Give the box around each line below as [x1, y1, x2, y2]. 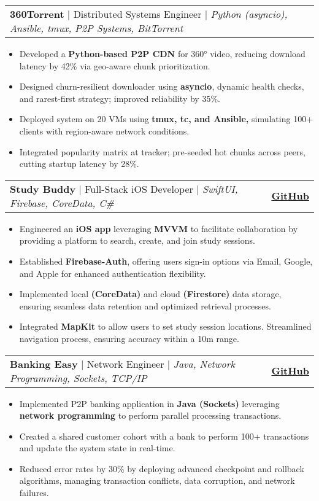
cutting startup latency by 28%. [19, 157, 139, 170]
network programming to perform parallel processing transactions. [19, 409, 282, 422]
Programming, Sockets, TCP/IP [10, 370, 147, 385]
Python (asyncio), [210, 7, 288, 21]
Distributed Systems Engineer [73, 7, 202, 21]
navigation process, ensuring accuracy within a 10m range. [19, 332, 239, 344]
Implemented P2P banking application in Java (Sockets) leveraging [19, 397, 280, 410]
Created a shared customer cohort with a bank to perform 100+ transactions [19, 429, 309, 442]
